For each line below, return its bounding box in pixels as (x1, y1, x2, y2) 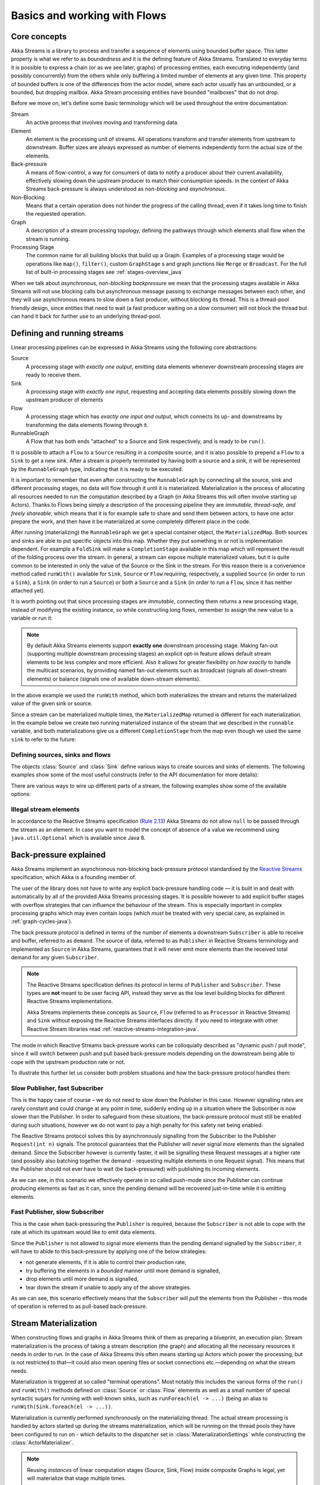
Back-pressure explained (11, 849, 106, 860)
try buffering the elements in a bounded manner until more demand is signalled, (25, 1267, 220, 1274)
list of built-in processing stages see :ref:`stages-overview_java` (25, 268, 183, 276)
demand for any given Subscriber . (11, 953, 99, 960)
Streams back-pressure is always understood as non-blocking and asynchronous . (25, 185, 226, 192)
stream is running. (25, 235, 71, 242)
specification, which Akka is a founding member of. (11, 874, 136, 881)
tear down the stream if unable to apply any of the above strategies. (25, 1284, 192, 1291)
